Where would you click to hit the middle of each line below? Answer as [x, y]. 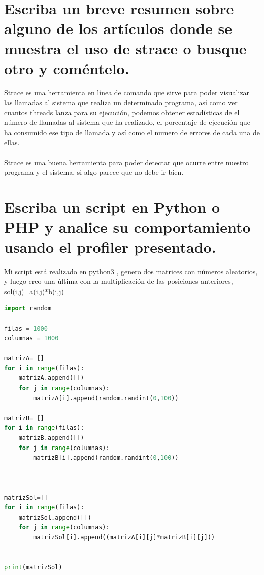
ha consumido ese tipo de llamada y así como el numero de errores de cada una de [132, 132]
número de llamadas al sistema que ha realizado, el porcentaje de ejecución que [127, 122]
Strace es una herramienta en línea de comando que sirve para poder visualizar [127, 92]
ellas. [12, 142]
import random [28, 309]
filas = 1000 [26, 328]
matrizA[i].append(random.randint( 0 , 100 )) [106, 398]
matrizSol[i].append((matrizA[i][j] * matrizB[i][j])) [124, 537]
